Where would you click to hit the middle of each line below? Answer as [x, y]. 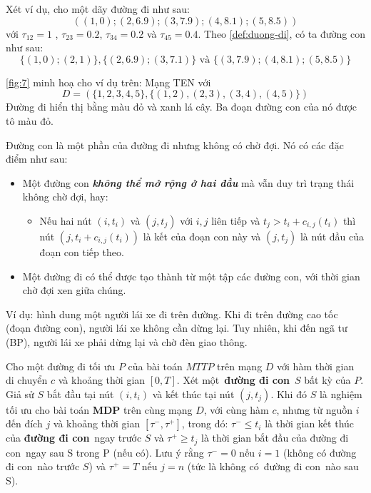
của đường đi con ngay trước [74, 438]
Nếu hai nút [66, 220]
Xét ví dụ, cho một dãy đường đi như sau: [98, 9]
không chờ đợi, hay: [65, 197]
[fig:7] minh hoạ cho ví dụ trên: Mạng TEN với [108, 82]
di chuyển [27, 380]
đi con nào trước [43, 466]
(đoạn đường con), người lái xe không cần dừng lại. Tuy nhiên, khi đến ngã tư [177, 328]
